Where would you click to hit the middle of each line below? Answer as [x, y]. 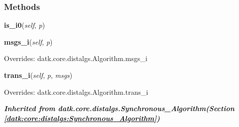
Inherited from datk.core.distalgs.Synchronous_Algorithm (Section [119, 108]
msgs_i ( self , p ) [28, 41]
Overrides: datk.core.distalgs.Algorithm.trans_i [76, 92]
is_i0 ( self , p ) [25, 25]
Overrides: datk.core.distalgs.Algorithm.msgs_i [76, 58]
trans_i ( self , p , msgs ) [38, 75]
